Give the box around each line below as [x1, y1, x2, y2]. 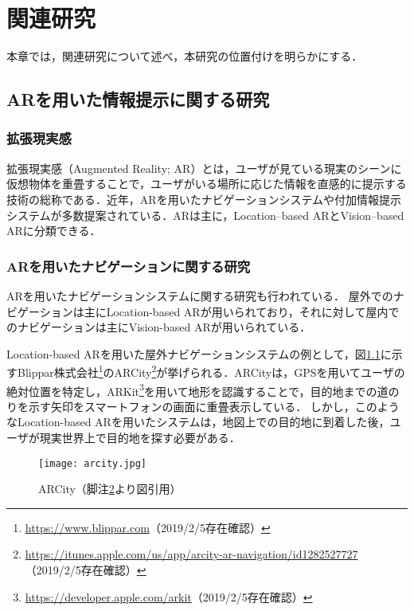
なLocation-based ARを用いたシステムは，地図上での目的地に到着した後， [6, 413, 390, 430]
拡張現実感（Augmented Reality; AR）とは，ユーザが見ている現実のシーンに [6, 159, 402, 176]
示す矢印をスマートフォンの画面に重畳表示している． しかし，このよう [28, 398, 400, 414]
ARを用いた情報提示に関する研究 [6, 87, 270, 112]
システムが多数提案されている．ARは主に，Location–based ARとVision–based [6, 206, 404, 223]
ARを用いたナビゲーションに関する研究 [6, 256, 251, 276]
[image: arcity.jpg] [38, 457, 147, 469]
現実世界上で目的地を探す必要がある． [39, 429, 240, 445]
